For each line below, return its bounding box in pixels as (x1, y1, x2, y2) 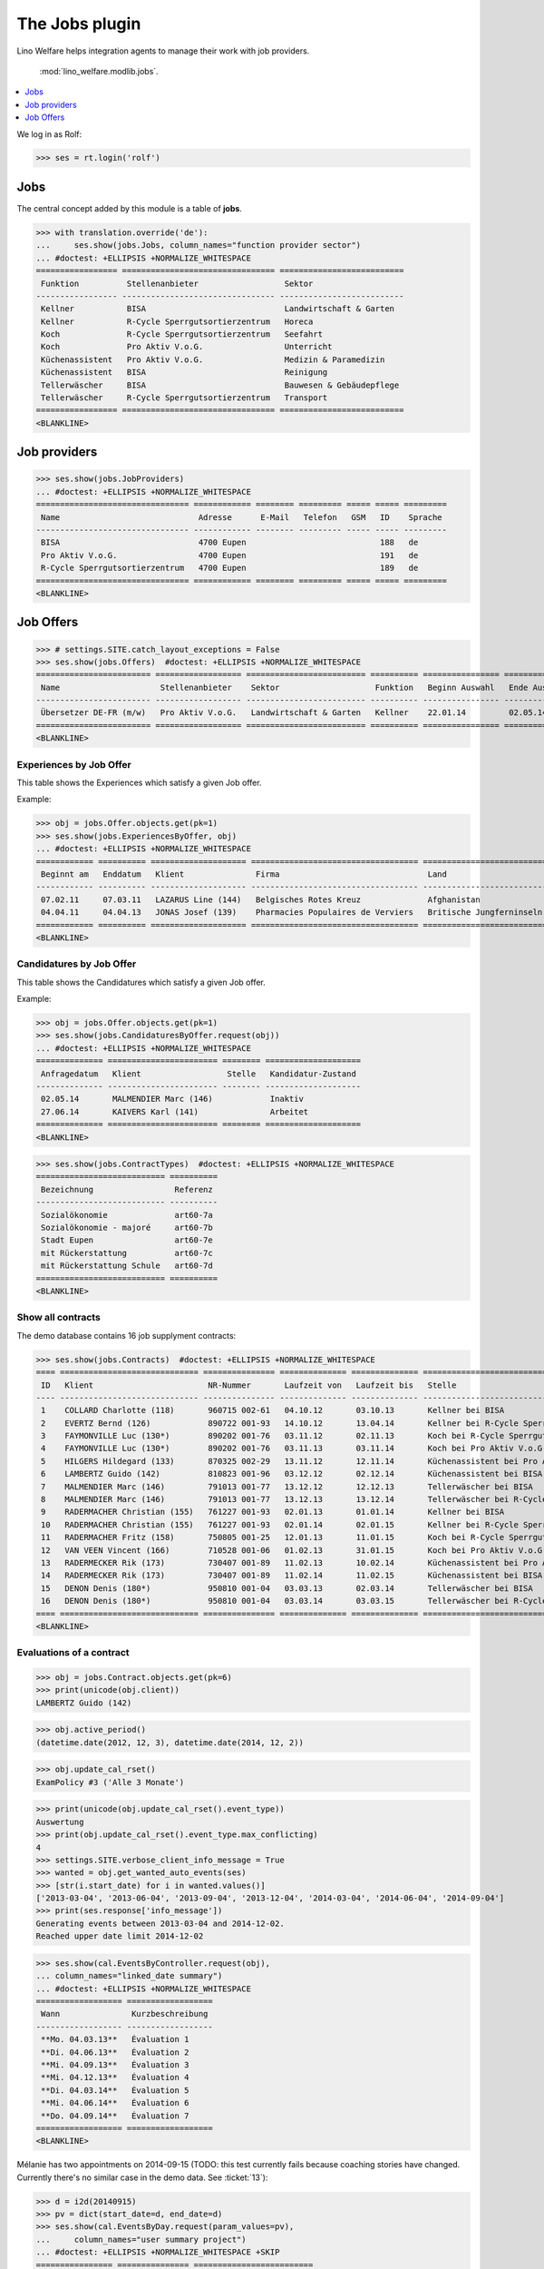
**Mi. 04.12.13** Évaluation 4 (41, 2072, 189, 2083)
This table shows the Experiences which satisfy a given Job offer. (16, 777, 262, 788)
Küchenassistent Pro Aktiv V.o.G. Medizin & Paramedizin (41, 354, 385, 365)
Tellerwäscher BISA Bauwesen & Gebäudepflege (41, 379, 400, 390)
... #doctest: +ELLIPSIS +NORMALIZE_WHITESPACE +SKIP (35, 2247, 280, 2257)
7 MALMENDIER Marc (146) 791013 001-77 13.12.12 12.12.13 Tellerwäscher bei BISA (41, 1481, 534, 1492)
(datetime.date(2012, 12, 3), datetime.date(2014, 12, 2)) (35, 1737, 304, 1747)
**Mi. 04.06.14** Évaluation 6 (41, 2097, 189, 2108)
